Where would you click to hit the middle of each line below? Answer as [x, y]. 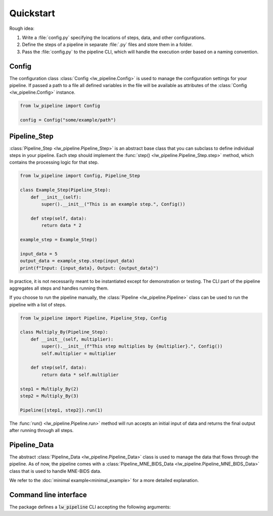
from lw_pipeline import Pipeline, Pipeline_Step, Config [93, 318]
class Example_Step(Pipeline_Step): [65, 190]
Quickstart [32, 13]
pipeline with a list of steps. [38, 304]
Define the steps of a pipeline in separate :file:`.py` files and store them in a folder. [107, 45]
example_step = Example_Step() [59, 240]
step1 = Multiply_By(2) [50, 389]
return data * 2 [61, 226]
